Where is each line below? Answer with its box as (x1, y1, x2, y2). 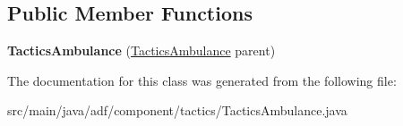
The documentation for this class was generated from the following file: (7, 71, 397, 89)
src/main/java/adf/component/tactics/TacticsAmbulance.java (7, 101, 347, 120)
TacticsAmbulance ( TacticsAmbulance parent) (7, 41, 276, 60)
